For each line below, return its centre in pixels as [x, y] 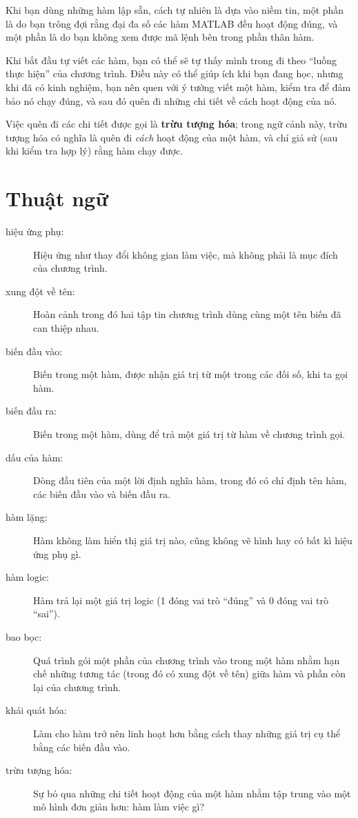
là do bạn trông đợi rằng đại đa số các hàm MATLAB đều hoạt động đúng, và [172, 23]
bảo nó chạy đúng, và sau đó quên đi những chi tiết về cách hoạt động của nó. [171, 100]
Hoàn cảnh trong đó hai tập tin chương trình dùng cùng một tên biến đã [187, 314]
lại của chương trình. [77, 687]
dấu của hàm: [34, 457]
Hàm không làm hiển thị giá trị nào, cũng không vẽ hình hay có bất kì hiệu [193, 540]
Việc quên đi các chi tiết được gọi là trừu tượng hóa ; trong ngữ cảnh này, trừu [177, 124]
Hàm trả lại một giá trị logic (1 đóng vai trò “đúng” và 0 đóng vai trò [181, 600]
